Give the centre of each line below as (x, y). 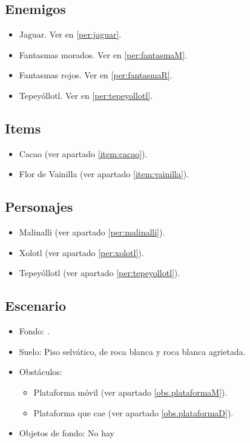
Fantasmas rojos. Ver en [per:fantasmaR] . (96, 75)
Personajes (39, 207)
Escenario (36, 306)
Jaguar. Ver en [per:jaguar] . (70, 34)
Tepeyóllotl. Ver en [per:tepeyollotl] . (86, 95)
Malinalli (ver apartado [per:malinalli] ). (92, 232)
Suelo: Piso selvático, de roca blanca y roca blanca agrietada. (132, 351)
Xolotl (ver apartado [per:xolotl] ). (81, 252)
